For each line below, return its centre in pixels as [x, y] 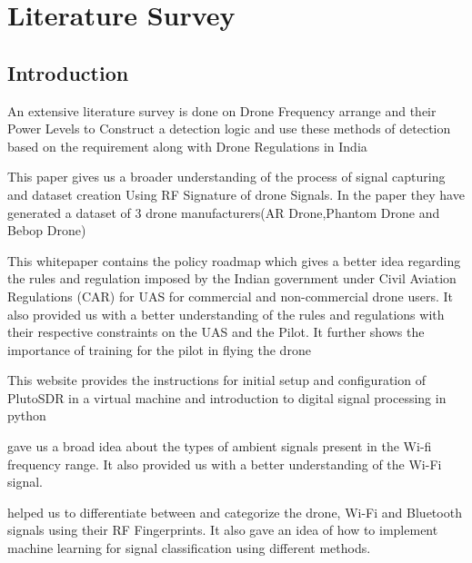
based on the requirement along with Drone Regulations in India [187, 146]
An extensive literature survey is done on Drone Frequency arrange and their [222, 110]
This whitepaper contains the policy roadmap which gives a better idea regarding [234, 260]
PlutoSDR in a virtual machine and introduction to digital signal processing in [227, 397]
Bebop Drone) [47, 230]
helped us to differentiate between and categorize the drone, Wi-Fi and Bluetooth [235, 512]
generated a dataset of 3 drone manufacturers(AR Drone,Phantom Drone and [224, 212]
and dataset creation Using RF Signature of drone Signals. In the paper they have [236, 194]
